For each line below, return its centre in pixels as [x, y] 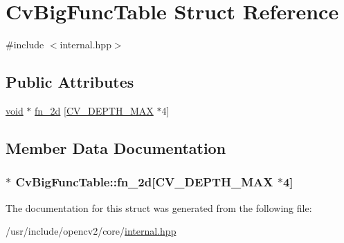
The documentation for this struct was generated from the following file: [159, 207]
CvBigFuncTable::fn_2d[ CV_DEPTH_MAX [144, 182]
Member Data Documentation [116, 147]
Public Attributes [70, 82]
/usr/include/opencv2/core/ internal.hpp [91, 231]
